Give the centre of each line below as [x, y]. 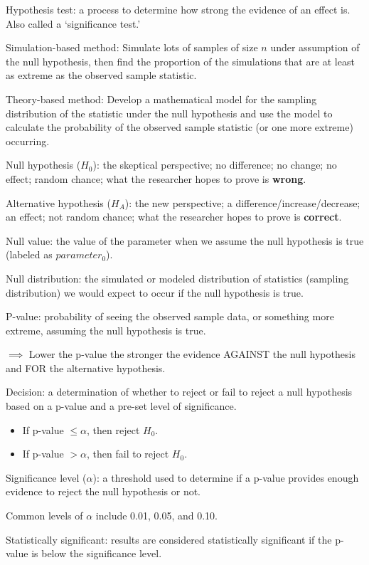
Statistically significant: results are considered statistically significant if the [169, 539]
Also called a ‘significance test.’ [73, 23]
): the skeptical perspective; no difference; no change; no [215, 165]
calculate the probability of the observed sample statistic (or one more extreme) [180, 127]
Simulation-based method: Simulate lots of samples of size [132, 47]
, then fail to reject [128, 454]
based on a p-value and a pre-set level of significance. [121, 406]
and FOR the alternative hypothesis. [86, 368]
